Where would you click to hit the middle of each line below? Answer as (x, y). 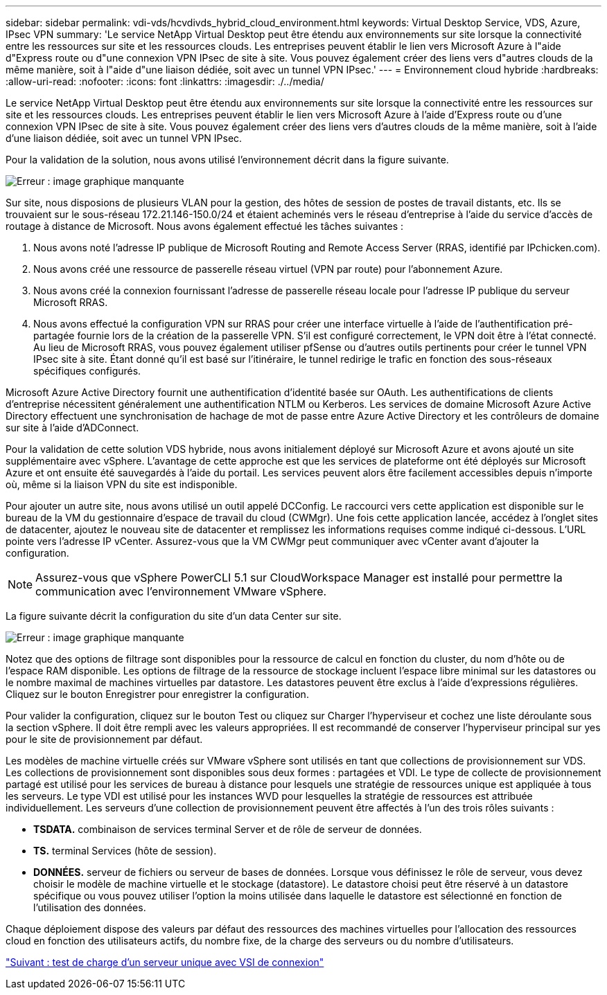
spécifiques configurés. (87, 371)
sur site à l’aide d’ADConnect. (72, 428)
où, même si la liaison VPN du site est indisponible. (122, 484)
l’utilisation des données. (90, 907)
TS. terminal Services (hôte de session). (125, 851)
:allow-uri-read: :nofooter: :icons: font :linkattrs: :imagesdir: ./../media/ (165, 81)
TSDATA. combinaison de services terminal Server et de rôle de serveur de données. (228, 829)
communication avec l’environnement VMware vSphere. (181, 591)
